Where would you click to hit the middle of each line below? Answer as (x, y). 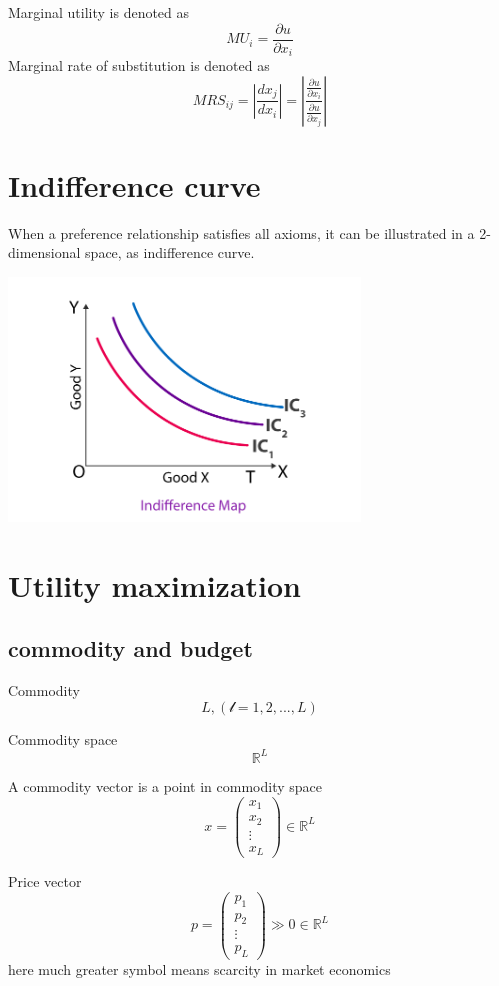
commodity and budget (130, 648)
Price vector (45, 881)
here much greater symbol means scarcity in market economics (199, 969)
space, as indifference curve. (170, 252)
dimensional (44, 252)
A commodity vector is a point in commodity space (165, 785)
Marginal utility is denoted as (99, 12)
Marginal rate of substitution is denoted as (139, 65)
